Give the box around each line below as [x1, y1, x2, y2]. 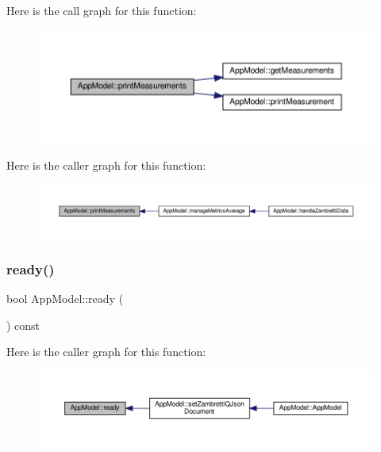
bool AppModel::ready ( [6, 290, 124, 307]
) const [6, 316, 40, 333]
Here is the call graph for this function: [6, 2, 197, 18]
